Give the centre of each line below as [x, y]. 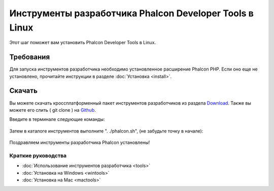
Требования [30, 57]
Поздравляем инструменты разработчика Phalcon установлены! [80, 143]
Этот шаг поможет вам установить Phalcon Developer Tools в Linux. [83, 43]
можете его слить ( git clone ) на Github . [53, 110]
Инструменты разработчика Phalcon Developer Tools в [131, 13]
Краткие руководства [38, 155]
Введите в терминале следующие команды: [57, 119]
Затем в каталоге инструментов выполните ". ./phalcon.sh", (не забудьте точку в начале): [106, 131]
